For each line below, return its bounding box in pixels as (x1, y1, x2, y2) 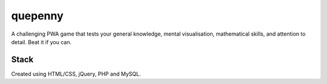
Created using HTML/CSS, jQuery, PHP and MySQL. (11, 70, 141, 77)
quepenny (11, 9, 64, 22)
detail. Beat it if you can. (11, 38, 72, 45)
